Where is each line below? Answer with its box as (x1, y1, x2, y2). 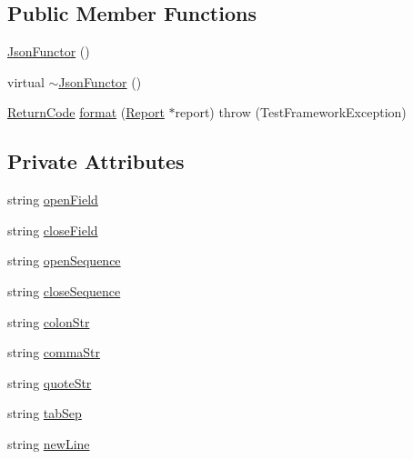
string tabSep (7, 404, 82, 423)
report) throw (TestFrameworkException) (175, 103, 407, 122)
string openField (7, 190, 98, 209)
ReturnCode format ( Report (7, 103, 165, 122)
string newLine (7, 434, 90, 453)
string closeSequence (7, 281, 121, 300)
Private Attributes (7, 147, 185, 175)
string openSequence (7, 251, 121, 270)
